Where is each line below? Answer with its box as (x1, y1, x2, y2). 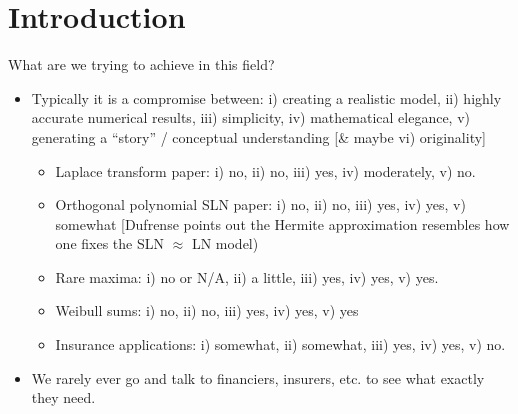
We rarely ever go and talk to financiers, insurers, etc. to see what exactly (31, 367, 485, 388)
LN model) (191, 233, 259, 254)
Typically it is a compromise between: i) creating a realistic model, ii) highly (31, 87, 502, 108)
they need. (31, 387, 96, 408)
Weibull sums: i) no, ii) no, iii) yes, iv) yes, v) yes (55, 300, 359, 321)
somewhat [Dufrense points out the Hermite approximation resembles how (55, 213, 510, 234)
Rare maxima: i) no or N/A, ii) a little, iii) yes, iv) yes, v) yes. (55, 266, 439, 287)
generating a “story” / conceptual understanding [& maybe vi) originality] (31, 126, 486, 147)
